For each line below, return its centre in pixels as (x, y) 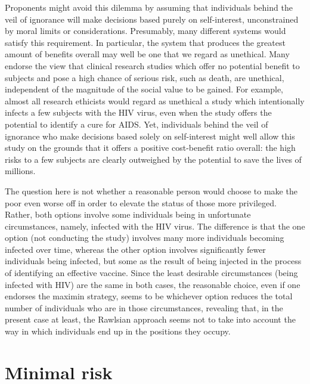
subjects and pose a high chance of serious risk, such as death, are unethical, (145, 77)
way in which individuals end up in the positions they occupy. (118, 331)
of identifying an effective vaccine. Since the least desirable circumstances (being (151, 273)
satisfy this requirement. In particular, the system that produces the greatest (145, 42)
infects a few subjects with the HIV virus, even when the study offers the (138, 112)
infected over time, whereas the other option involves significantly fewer (135, 249)
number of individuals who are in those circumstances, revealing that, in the (144, 307)
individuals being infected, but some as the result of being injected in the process (153, 261)
